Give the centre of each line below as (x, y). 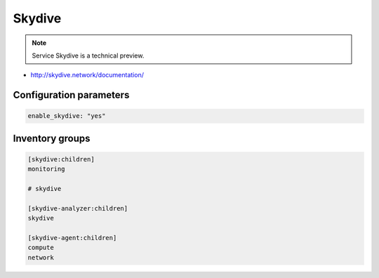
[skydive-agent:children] (72, 238)
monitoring (46, 169)
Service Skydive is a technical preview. (88, 55)
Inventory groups (52, 138)
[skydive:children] (61, 159)
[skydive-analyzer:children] (78, 208)
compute (41, 248)
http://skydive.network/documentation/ (87, 75)
